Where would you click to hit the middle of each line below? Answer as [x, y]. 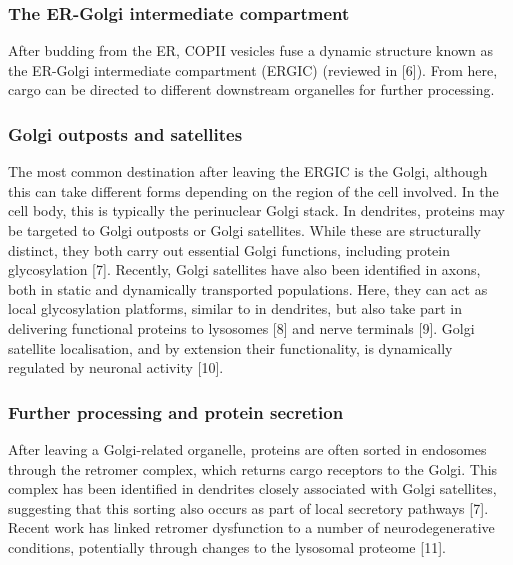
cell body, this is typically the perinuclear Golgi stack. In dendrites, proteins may [256, 210]
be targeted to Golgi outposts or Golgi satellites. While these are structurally [244, 230]
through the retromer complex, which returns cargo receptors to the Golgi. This [253, 468]
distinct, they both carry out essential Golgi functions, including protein [229, 249]
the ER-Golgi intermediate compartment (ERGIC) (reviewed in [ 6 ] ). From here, [253, 69]
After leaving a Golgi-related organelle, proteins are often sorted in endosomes [247, 448]
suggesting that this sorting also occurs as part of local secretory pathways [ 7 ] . [248, 507]
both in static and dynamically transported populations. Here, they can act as [248, 288]
